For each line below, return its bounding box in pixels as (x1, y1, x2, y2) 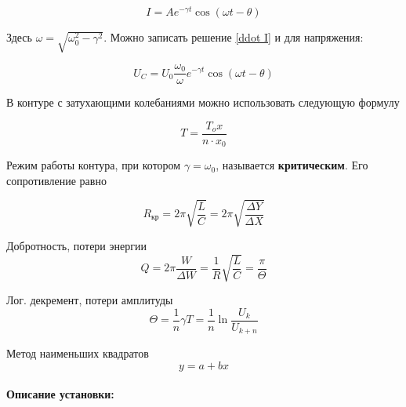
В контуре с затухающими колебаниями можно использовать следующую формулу (6, 94, 400, 111)
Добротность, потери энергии (6, 237, 147, 253)
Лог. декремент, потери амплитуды (6, 292, 173, 308)
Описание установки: (6, 386, 114, 402)
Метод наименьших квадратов (6, 345, 149, 362)
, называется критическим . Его (216, 157, 368, 173)
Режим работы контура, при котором (6, 157, 181, 173)
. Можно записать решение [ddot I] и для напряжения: (103, 29, 364, 45)
